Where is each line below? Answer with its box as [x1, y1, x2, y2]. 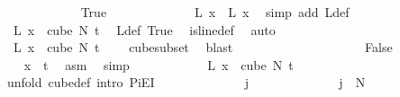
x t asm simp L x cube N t [23, 55, 294, 74]
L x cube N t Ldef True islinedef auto [13, 20, 276, 39]
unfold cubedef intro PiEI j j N [7, 73, 366, 92]
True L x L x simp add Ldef [80, 3, 350, 21]
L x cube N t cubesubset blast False [13, 38, 393, 57]
